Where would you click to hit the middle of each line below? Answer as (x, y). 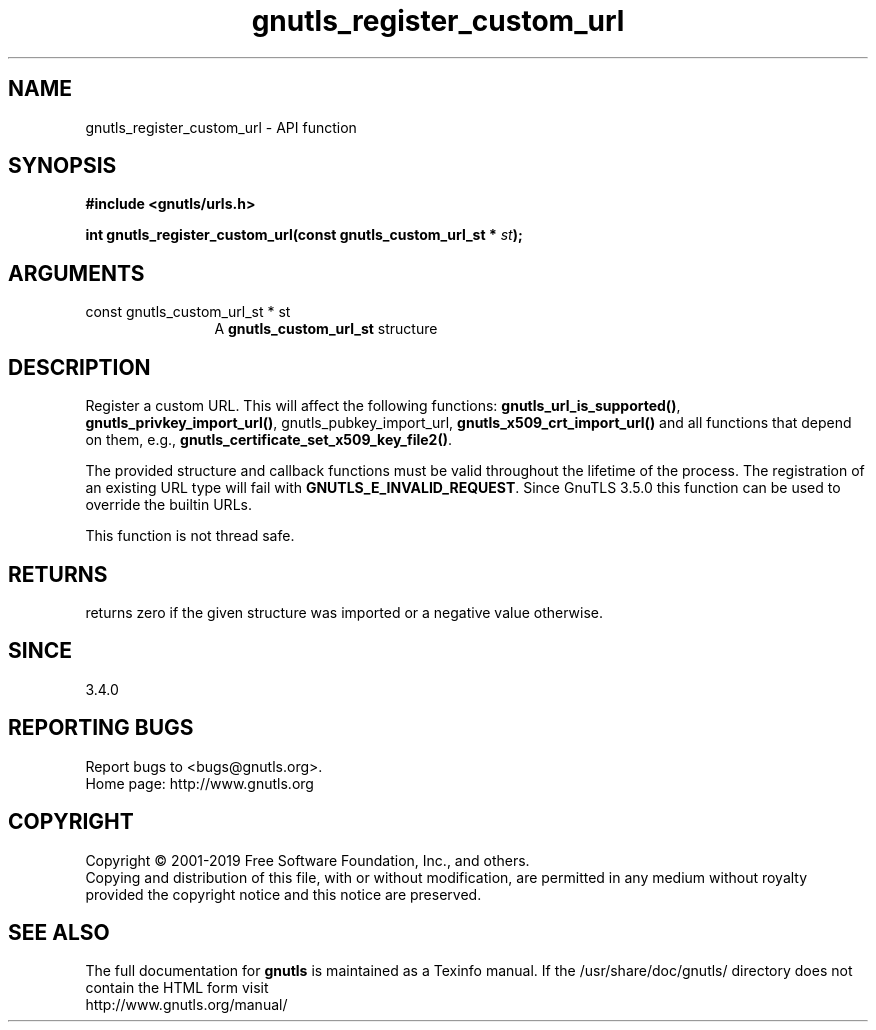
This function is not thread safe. (190, 536)
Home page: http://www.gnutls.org (199, 783)
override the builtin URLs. (168, 505)
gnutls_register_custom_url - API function (221, 127)
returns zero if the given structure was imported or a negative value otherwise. (344, 612)
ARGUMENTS (76, 273)
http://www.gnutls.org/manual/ (186, 1005)
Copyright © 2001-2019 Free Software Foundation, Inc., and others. (307, 860)
